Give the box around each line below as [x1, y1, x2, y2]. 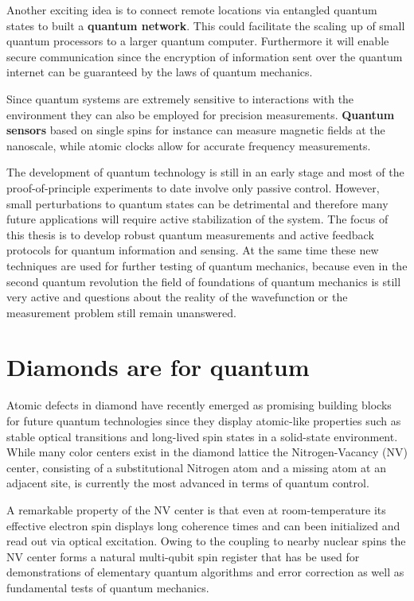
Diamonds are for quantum [6, 351, 310, 383]
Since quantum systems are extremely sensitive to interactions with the [6, 90, 354, 107]
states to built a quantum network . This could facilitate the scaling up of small [6, 17, 405, 33]
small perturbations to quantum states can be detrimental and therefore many [6, 195, 389, 211]
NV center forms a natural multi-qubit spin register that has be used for [6, 548, 360, 564]
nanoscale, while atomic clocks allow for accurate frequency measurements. [6, 137, 371, 153]
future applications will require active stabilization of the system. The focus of [6, 211, 389, 227]
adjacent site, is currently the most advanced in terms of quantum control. [6, 475, 369, 491]
